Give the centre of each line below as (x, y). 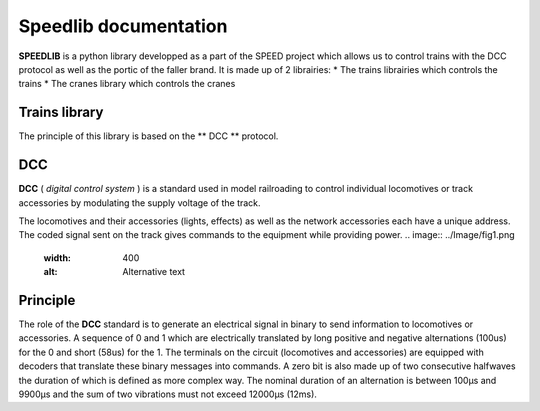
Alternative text (153, 272)
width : (57, 257)
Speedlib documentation (123, 26)
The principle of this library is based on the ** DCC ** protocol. (148, 136)
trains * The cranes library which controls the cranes (127, 84)
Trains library (61, 112)
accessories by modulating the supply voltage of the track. (139, 202)
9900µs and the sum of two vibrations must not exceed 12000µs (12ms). (167, 394)
